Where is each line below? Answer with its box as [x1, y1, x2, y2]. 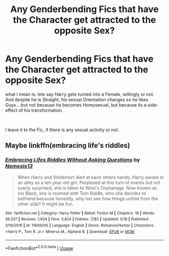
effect [5, 107, 18, 113]
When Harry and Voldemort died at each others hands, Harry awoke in [17, 174, 164, 180]
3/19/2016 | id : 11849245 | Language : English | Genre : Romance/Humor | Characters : [5, 223, 154, 228]
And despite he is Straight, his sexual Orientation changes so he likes [5, 97, 148, 103]
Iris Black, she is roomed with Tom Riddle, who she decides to [17, 190, 146, 196]
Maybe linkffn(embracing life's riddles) [5, 141, 130, 150]
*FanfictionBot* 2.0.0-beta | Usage [5, 244, 73, 251]
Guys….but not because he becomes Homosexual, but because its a [5, 102, 147, 108]
